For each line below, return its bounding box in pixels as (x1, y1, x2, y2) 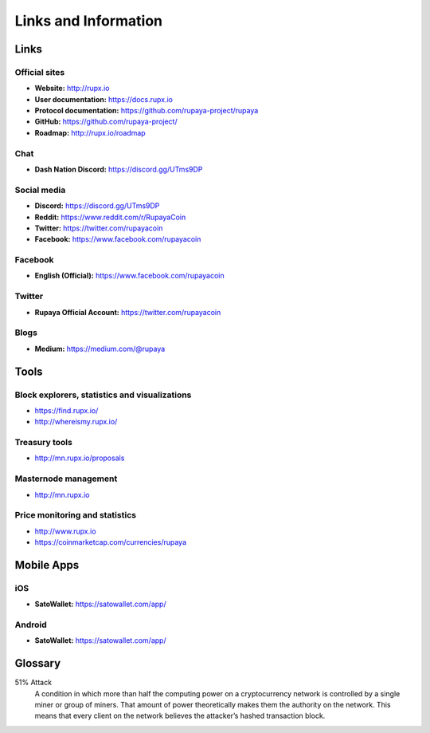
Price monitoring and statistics (14, 510, 137, 521)
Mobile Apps (14, 558, 80, 572)
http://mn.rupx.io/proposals (34, 453, 125, 463)
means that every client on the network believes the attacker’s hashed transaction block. (34, 711, 326, 721)
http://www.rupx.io (34, 526, 96, 536)
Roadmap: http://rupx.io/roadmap (34, 128, 147, 137)
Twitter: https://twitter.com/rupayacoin (34, 223, 163, 233)
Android (14, 619, 47, 630)
